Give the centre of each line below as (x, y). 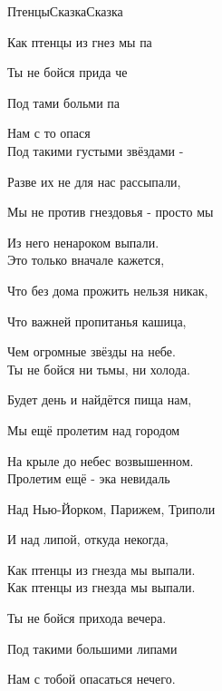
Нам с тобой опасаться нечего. (92, 679)
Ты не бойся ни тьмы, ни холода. (99, 369)
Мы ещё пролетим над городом (94, 429)
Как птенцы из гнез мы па (80, 41)
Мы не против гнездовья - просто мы (111, 212)
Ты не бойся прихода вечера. (87, 618)
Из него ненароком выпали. (83, 242)
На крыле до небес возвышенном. (101, 460)
